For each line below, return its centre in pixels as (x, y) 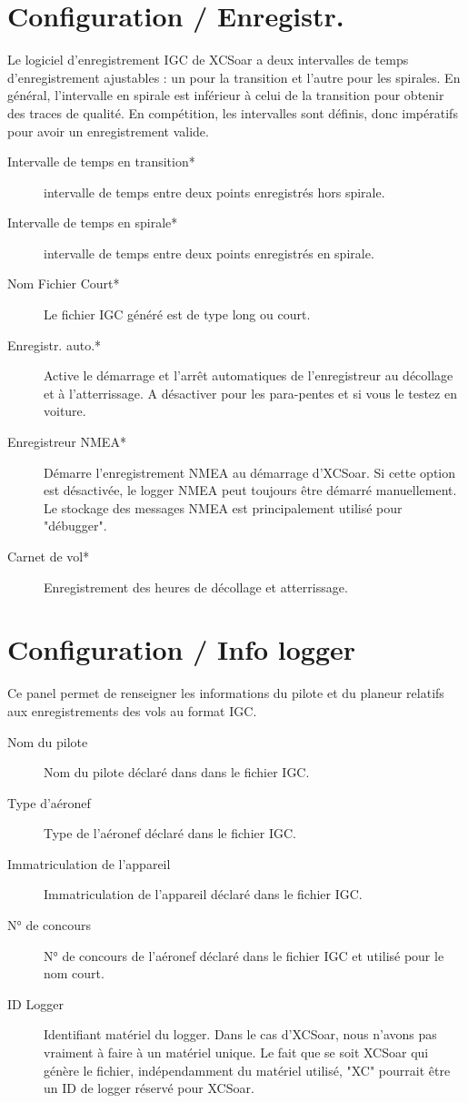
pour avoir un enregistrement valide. (108, 131)
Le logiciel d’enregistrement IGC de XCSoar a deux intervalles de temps (208, 60)
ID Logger (35, 1003)
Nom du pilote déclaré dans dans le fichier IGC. (177, 772)
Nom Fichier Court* (64, 283)
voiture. (65, 411)
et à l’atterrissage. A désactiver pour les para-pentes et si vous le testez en (250, 393)
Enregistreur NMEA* (67, 442)
